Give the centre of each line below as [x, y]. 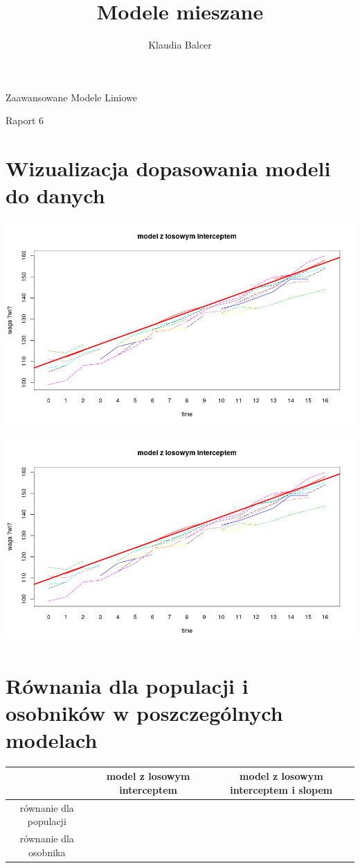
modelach [52, 739]
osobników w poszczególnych [144, 712]
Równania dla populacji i [127, 685]
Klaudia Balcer [180, 45]
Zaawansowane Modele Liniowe [72, 97]
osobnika [47, 852]
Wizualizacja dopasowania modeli [168, 168]
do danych [55, 195]
